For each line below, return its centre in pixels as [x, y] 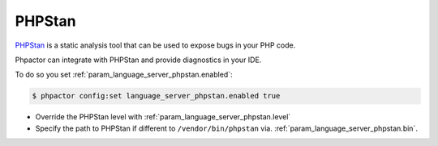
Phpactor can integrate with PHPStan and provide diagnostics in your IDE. [138, 60]
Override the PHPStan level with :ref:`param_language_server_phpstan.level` [163, 117]
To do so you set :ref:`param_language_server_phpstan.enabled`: [124, 75]
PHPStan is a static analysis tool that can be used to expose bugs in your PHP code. [155, 45]
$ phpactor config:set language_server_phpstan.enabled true [156, 96]
